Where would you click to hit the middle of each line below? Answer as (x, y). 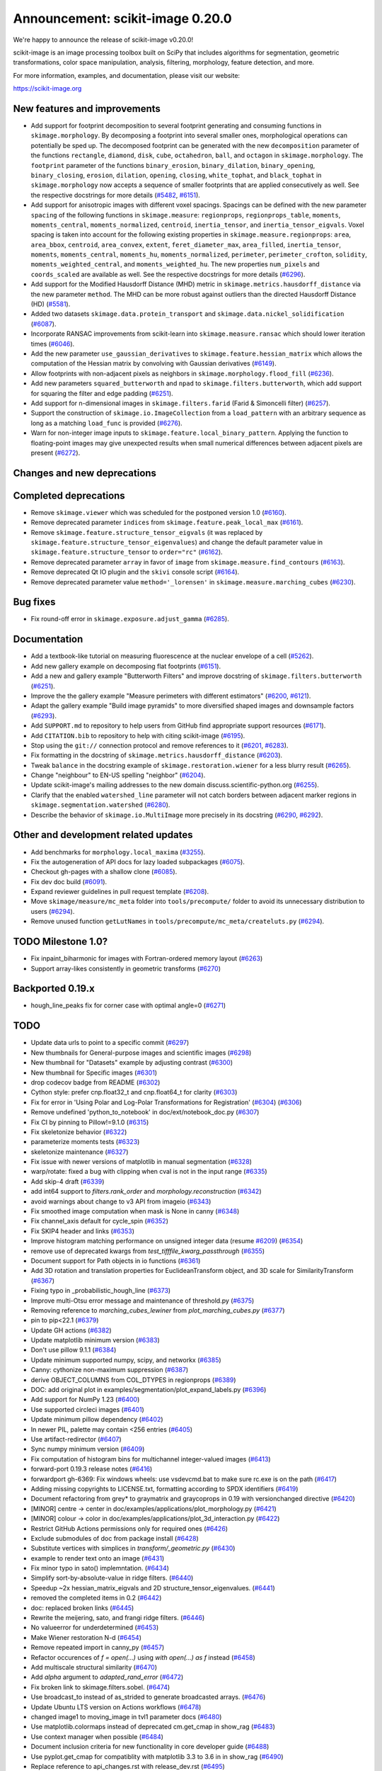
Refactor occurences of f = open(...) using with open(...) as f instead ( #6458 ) (143, 1657)
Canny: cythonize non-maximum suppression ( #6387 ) (110, 1370)
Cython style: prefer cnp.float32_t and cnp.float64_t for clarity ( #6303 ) (134, 1092)
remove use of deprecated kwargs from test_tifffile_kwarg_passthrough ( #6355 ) (148, 1251)
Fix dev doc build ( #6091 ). (69, 881)
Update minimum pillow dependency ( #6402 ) (97, 1420)
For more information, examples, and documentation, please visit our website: (127, 75)
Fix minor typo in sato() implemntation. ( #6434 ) (100, 1568)
